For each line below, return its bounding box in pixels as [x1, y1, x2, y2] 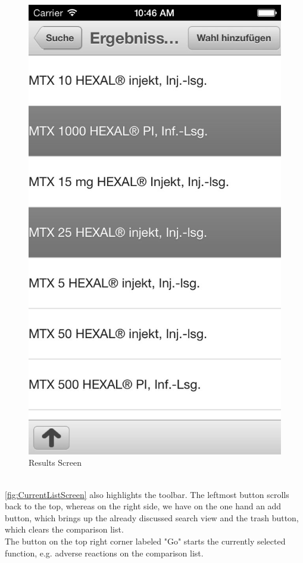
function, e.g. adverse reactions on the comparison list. [5, 546, 204, 559]
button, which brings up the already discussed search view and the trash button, [5, 511, 299, 524]
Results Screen [29, 456, 82, 469]
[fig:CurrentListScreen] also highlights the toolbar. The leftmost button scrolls [5, 488, 289, 500]
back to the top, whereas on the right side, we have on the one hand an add [5, 500, 282, 512]
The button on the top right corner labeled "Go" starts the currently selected [5, 534, 286, 547]
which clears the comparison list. [5, 523, 124, 536]
